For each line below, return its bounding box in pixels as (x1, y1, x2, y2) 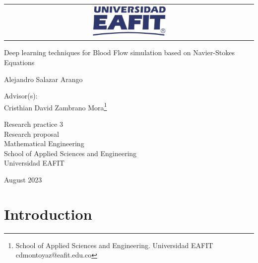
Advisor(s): (4, 90, 38, 101)
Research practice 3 (4, 118, 63, 129)
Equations (4, 57, 35, 67)
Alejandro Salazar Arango (4, 74, 83, 84)
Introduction (4, 203, 92, 224)
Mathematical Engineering (4, 138, 84, 149)
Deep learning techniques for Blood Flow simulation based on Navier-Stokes (4, 47, 235, 58)
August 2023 (4, 174, 42, 184)
